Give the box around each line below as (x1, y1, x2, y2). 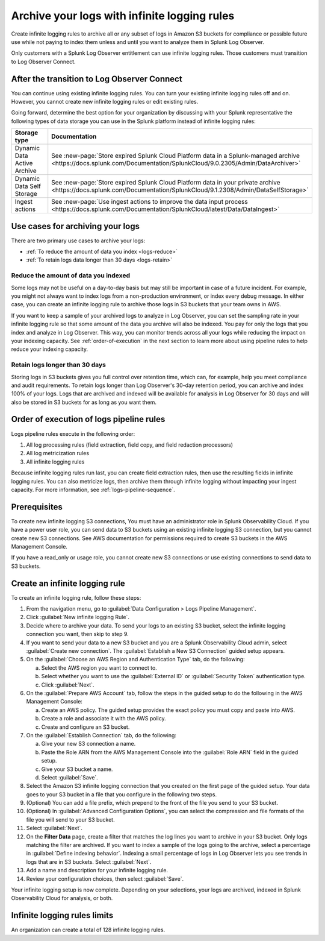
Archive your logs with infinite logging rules (11, 9, 235, 22)
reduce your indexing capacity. (11, 345, 88, 353)
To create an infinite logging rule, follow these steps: (11, 594, 141, 601)
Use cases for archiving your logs (11, 221, 140, 231)
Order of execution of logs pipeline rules (11, 414, 166, 424)
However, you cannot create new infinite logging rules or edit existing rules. (11, 98, 199, 105)
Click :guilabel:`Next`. (41, 681, 94, 688)
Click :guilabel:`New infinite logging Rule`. (26, 614, 129, 621)
